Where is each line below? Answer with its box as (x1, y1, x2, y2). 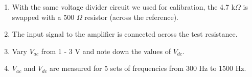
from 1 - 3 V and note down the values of (41, 45, 171, 56)
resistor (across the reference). (84, 11, 178, 22)
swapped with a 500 (12, 11, 75, 22)
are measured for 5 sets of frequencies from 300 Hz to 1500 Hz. (50, 63, 246, 73)
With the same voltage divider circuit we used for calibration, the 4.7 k (12, 2, 236, 12)
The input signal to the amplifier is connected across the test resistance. (12, 29, 238, 39)
